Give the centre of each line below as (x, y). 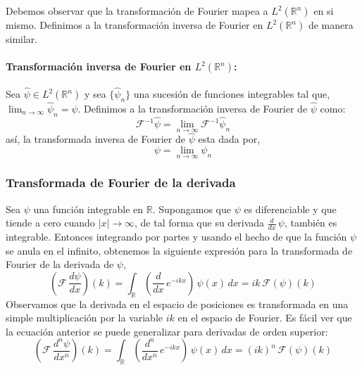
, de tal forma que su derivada (200, 223)
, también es (311, 223)
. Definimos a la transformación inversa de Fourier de (193, 109)
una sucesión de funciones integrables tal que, (232, 94)
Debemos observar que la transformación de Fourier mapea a (137, 11)
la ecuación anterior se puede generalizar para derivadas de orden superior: (167, 331)
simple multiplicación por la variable (85, 318)
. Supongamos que (192, 209)
